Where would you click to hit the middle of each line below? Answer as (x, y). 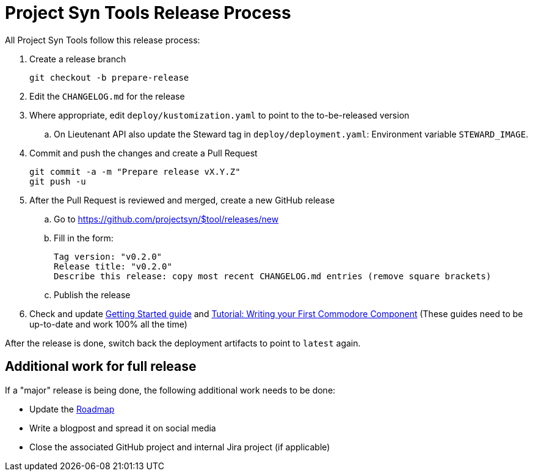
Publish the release (92, 295)
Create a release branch (78, 59)
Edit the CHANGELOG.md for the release (107, 96)
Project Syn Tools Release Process (148, 13)
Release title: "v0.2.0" (113, 266)
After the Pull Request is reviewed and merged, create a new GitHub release (182, 200)
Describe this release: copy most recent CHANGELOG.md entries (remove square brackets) (273, 276)
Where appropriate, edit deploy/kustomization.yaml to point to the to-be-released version (219, 115)
